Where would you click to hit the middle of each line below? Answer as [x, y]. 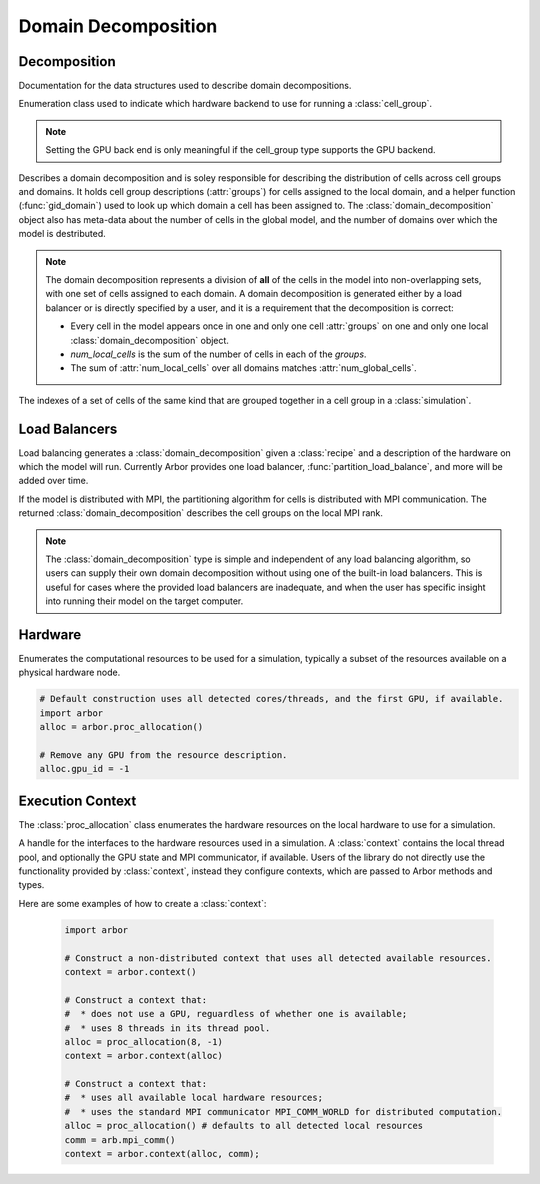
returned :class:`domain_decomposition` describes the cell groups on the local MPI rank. [201, 513]
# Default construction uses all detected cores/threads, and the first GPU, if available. [271, 699]
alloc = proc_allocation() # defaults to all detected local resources [244, 1126]
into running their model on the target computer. [144, 601]
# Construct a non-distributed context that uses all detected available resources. [278, 958]
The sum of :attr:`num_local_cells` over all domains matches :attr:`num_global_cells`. [243, 368]
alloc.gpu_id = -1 [84, 769]
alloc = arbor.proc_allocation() [121, 727]
